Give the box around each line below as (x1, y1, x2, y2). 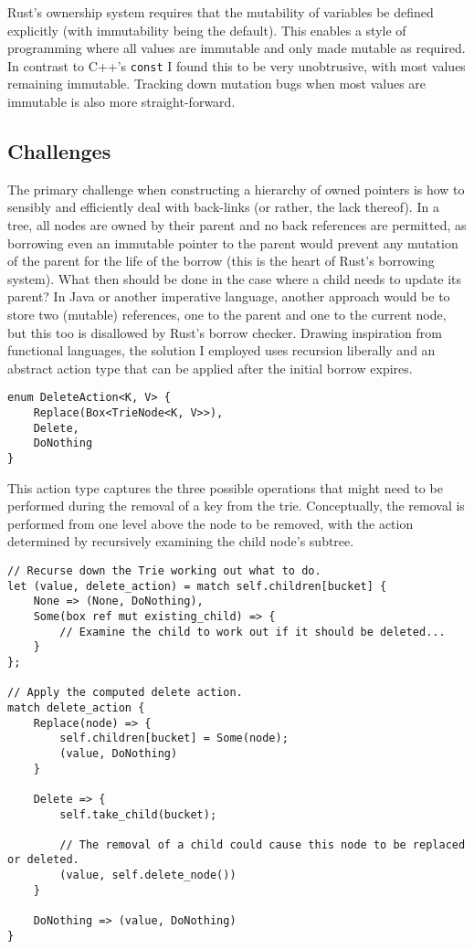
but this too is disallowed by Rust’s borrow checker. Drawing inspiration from (7, 322, 442, 342)
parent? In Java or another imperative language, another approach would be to (7, 287, 450, 306)
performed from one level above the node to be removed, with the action (7, 513, 414, 532)
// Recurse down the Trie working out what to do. (7, 564, 321, 578)
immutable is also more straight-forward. (7, 92, 236, 111)
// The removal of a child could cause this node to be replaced (59, 838, 466, 851)
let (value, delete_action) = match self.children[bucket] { (7, 579, 387, 593)
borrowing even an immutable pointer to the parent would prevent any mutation (7, 233, 458, 252)
